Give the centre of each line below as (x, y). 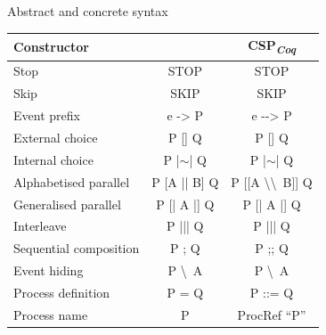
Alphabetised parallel (72, 181)
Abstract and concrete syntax (88, 11)
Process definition (62, 292)
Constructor (51, 46)
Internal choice (53, 159)
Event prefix (47, 115)
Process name (51, 314)
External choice (56, 137)
